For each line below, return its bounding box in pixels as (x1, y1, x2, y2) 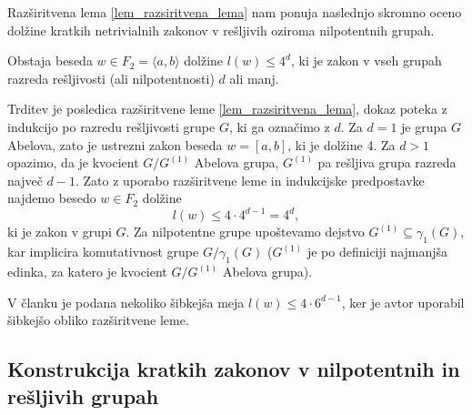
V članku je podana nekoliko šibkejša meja (7, 292, 245, 311)
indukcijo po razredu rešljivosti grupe (7, 116, 216, 136)
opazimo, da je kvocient (7, 153, 139, 172)
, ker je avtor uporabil (341, 292, 465, 311)
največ (7, 170, 43, 189)
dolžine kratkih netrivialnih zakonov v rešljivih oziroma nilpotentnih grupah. (7, 20, 435, 39)
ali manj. (229, 68, 279, 87)
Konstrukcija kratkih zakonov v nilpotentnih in (7, 355, 460, 383)
